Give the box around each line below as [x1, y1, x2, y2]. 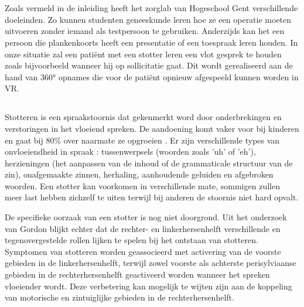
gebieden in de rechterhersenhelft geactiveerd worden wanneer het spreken [5, 268, 270, 281]
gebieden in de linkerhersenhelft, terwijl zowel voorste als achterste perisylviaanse [5, 257, 296, 269]
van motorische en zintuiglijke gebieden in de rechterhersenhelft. [5, 291, 234, 303]
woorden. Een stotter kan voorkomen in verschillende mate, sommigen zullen [5, 179, 280, 192]
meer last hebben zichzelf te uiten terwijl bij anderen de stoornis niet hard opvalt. [5, 191, 299, 203]
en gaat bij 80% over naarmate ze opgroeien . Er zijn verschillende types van [5, 134, 280, 146]
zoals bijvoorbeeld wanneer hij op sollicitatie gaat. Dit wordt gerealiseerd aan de [5, 59, 293, 71]
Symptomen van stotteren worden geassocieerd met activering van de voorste [5, 245, 281, 257]
